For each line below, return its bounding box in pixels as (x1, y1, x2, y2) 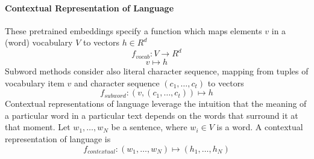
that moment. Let (5, 121, 71, 133)
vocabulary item (5, 76, 64, 89)
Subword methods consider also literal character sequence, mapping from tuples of (5, 64, 309, 77)
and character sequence (74, 76, 160, 89)
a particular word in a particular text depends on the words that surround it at (5, 109, 298, 121)
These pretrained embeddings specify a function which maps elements (5, 24, 262, 37)
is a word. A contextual (216, 121, 303, 133)
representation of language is (5, 132, 111, 145)
